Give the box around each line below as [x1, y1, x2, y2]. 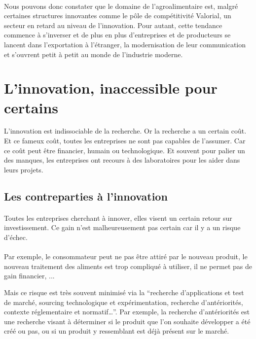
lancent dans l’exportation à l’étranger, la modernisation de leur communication [4, 39, 246, 49]
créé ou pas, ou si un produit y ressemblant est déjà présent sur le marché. [4, 326, 229, 336]
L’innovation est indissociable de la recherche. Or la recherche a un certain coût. [4, 126, 247, 136]
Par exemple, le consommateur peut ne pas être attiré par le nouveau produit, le [4, 251, 248, 262]
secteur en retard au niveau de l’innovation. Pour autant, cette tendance [4, 20, 222, 30]
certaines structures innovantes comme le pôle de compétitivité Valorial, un [4, 10, 231, 21]
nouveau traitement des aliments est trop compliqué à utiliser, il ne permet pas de [4, 261, 252, 271]
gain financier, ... [4, 271, 55, 281]
